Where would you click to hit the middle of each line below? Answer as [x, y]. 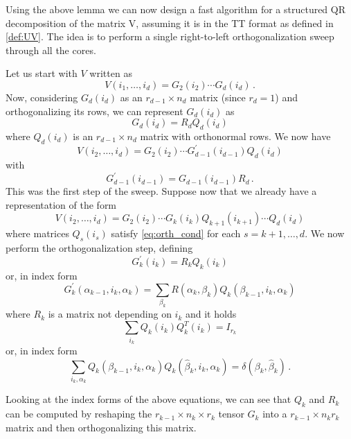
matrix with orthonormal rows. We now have [235, 136]
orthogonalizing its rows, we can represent [94, 111]
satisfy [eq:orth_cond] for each [176, 233]
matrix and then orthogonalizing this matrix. [101, 427]
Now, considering [42, 97]
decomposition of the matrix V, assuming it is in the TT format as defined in [170, 23]
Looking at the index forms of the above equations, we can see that [148, 399]
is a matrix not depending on [110, 314]
